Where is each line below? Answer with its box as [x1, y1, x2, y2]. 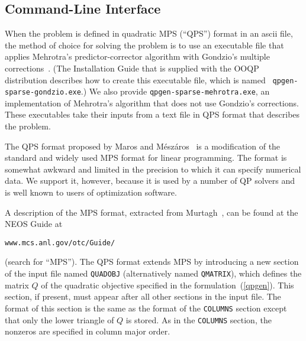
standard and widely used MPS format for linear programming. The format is [5, 151, 287, 164]
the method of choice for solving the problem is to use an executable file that [5, 38, 284, 51]
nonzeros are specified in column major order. [5, 325, 170, 337]
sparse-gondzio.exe [5, 88, 81, 97]
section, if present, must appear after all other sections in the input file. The [5, 290, 281, 303]
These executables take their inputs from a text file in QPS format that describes [5, 108, 300, 121]
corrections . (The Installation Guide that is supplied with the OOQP [5, 61, 259, 74]
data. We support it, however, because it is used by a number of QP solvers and [5, 174, 295, 187]
